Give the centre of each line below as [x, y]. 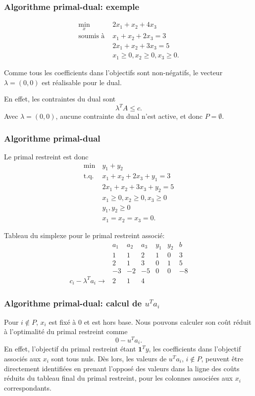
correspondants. [28, 387]
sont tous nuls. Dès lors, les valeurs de [109, 358]
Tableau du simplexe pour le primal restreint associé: [84, 235]
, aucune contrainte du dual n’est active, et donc [129, 116]
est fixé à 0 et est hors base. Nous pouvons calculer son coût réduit [150, 322]
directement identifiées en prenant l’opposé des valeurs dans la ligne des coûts [122, 368]
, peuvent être [222, 358]
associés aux [23, 358]
